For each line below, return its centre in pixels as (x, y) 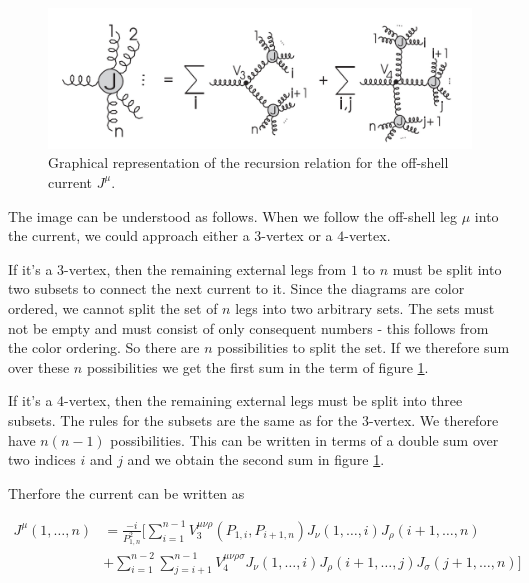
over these (39, 366)
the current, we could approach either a (129, 235)
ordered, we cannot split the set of (113, 307)
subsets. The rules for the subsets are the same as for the (183, 419)
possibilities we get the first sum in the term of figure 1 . (257, 366)
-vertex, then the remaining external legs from (205, 268)
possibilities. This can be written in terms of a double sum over (304, 439)
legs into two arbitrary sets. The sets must (365, 307)
